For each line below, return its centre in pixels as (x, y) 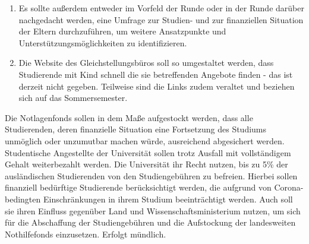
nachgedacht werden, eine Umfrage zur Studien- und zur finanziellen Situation (161, 19)
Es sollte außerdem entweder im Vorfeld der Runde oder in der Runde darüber (161, 8)
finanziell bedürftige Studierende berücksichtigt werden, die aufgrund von (138, 187)
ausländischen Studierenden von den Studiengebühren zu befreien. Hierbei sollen (151, 175)
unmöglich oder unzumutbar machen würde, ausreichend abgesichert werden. (145, 140)
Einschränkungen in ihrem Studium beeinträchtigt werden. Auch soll (168, 199)
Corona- (289, 187)
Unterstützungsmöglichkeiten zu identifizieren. (103, 42)
